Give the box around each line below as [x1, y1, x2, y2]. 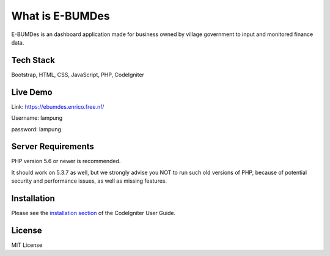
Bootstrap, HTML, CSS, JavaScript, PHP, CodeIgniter [11, 71, 145, 78]
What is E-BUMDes [11, 9, 110, 23]
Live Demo [11, 87, 53, 97]
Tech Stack [11, 55, 55, 65]
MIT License [11, 241, 43, 249]
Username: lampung [11, 114, 63, 122]
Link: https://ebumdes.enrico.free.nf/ [11, 103, 105, 110]
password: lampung [11, 125, 61, 133]
